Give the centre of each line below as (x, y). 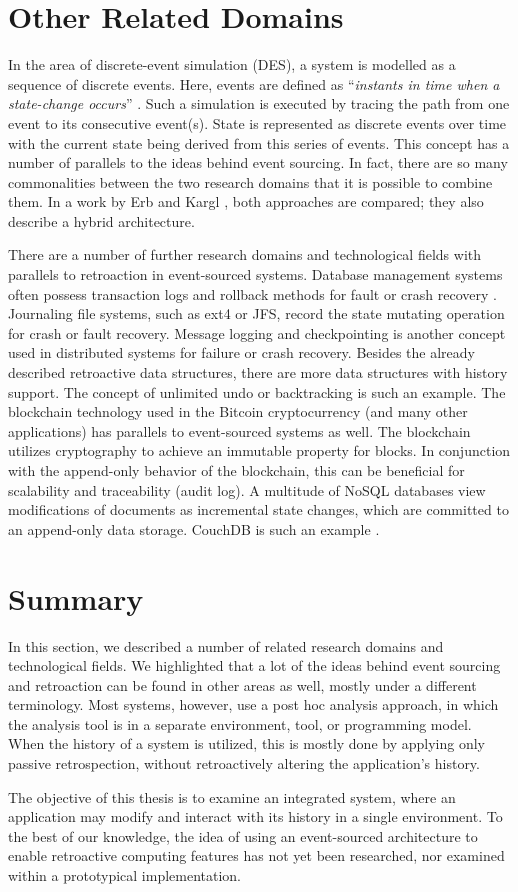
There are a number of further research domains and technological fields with (245, 254)
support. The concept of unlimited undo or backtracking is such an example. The (257, 391)
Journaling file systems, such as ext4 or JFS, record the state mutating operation (256, 313)
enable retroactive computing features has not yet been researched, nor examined (256, 855)
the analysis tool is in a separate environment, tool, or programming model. (240, 723)
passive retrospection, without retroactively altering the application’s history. (244, 763)
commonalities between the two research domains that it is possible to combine (250, 181)
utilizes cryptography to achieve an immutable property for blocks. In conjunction (259, 450)
